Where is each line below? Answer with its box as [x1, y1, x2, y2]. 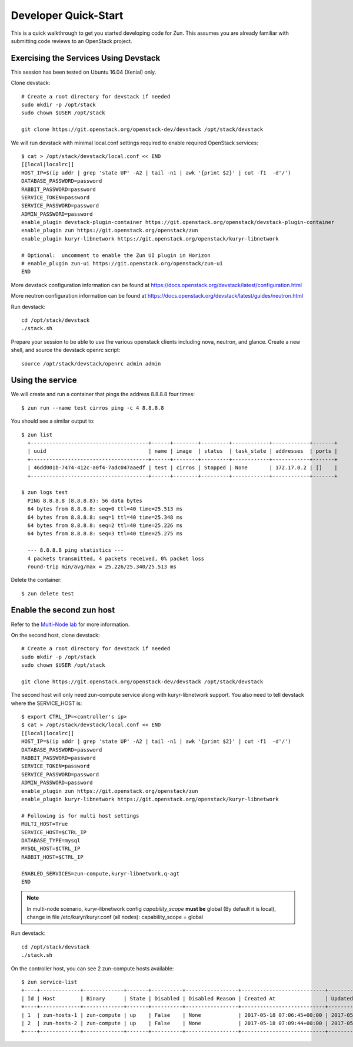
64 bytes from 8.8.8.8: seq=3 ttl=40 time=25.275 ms [27, 531, 183, 537]
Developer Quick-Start [11, 9, 124, 22]
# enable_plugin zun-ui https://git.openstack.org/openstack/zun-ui [21, 260, 223, 267]
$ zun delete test [21, 590, 75, 597]
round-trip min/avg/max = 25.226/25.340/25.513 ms [27, 563, 176, 570]
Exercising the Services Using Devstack [11, 53, 161, 63]
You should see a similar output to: [11, 417, 95, 424]
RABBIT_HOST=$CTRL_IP [21, 854, 84, 860]
